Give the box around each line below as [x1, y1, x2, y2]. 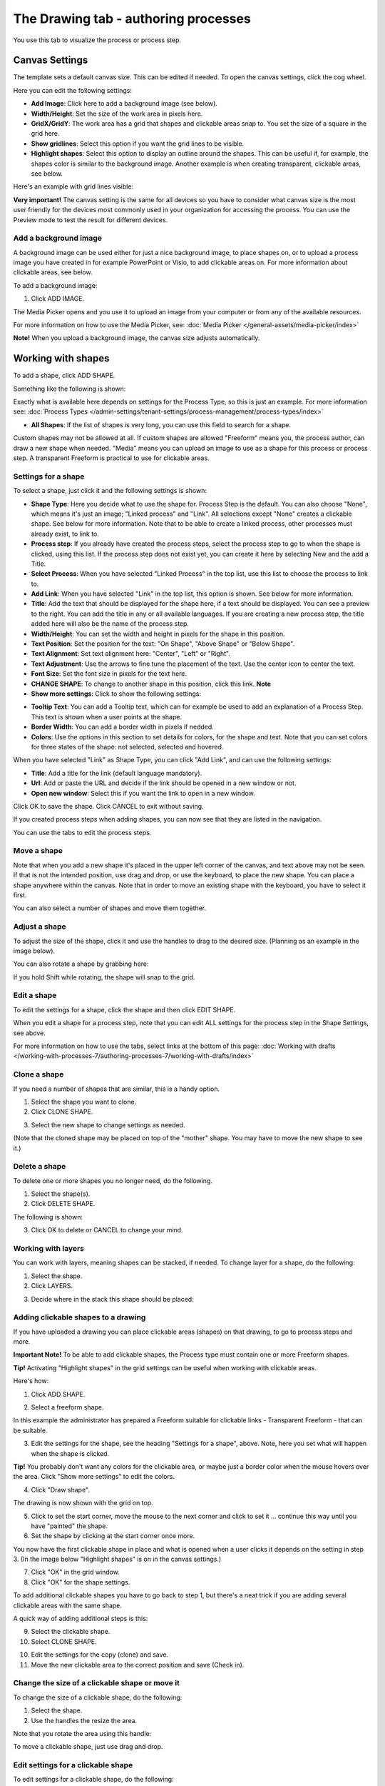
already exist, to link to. [31, 529, 100, 538]
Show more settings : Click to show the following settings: [31, 689, 202, 698]
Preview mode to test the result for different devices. [13, 215, 168, 224]
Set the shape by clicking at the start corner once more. [31, 1532, 195, 1540]
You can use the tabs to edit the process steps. [13, 828, 152, 837]
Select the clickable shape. [31, 1627, 111, 1636]
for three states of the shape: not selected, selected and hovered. [31, 742, 224, 751]
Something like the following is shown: [13, 384, 126, 393]
